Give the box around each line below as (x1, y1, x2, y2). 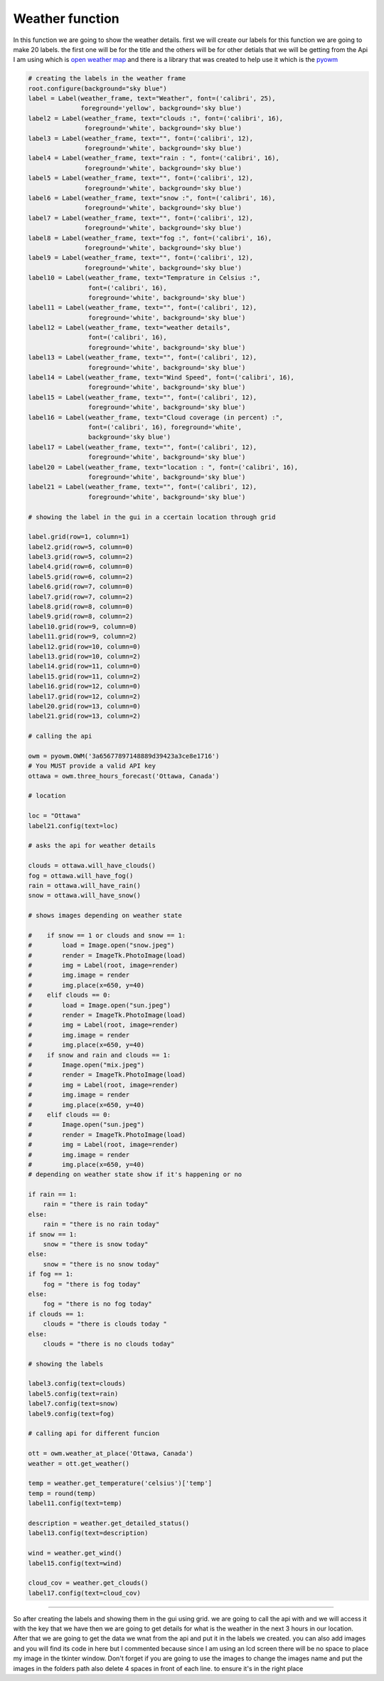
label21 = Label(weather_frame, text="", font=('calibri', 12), (28, 483, 257, 491)
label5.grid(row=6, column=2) (28, 572, 134, 580)
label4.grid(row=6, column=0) (28, 562, 134, 571)
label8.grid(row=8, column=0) (28, 602, 134, 611)
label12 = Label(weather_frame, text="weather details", (28, 324, 231, 332)
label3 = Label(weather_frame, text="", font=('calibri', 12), (28, 134, 254, 142)
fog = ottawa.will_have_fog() (28, 871, 134, 879)
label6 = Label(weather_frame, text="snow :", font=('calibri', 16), (28, 194, 276, 202)
